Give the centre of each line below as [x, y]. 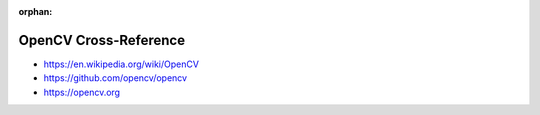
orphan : [35, 11]
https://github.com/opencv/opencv [115, 78]
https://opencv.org [81, 92]
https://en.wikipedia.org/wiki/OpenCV [121, 64]
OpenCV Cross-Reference [101, 40]
